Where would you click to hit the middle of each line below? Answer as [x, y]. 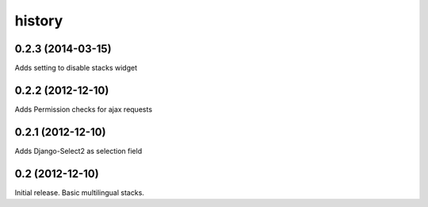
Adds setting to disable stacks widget [76, 68]
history [39, 21]
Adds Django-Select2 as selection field [78, 151]
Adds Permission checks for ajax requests [84, 109]
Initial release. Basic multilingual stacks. [79, 192]
